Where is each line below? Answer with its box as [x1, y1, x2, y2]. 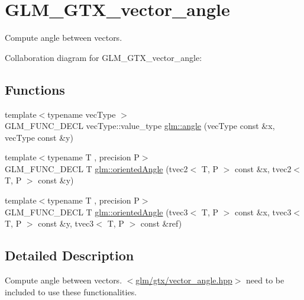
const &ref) [140, 217, 182, 230]
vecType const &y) [5, 131, 73, 143]
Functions [5, 80, 65, 98]
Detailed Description [5, 246, 134, 264]
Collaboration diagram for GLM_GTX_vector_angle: [5, 51, 202, 63]
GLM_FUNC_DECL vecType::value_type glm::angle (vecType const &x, [5, 120, 275, 132]
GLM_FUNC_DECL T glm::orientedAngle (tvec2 [5, 162, 188, 175]
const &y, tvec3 [38, 217, 94, 230]
